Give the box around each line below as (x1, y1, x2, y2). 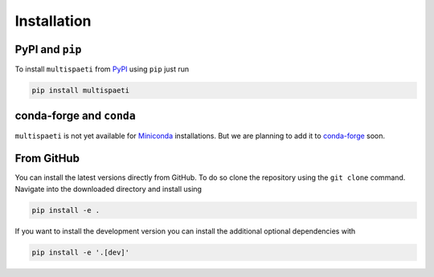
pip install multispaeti (31, 86, 130, 96)
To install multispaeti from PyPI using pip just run (14, 64, 190, 74)
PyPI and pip (14, 43, 82, 56)
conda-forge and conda (14, 109, 136, 123)
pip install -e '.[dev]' (31, 247, 130, 257)
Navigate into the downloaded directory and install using (14, 184, 203, 193)
